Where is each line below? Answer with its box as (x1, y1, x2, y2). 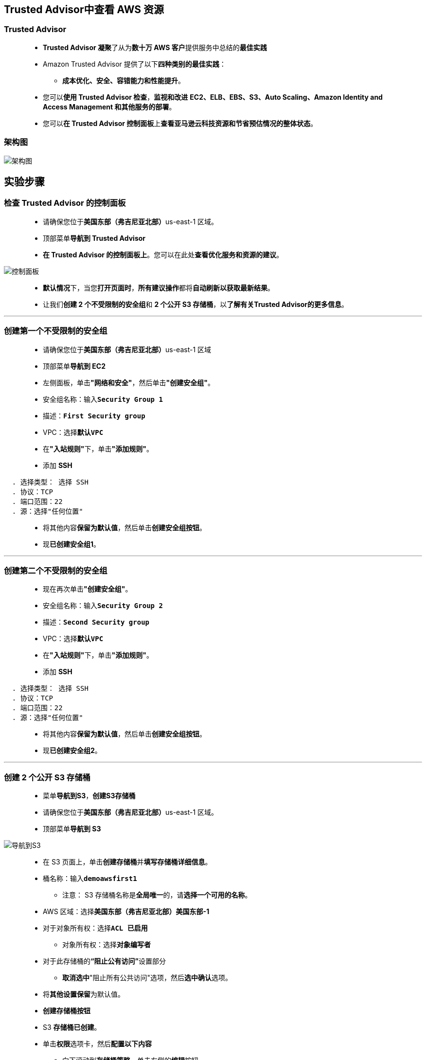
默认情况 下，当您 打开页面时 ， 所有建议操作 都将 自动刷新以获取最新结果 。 (43, 283, 274, 292)
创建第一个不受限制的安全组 (4, 326, 107, 336)
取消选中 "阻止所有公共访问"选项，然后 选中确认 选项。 (62, 973, 232, 982)
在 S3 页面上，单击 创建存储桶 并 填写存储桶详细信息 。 (43, 858, 212, 866)
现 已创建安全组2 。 (43, 746, 102, 755)
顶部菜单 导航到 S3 (43, 825, 101, 833)
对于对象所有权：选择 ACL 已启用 (43, 924, 148, 933)
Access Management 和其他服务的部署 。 (43, 102, 176, 111)
